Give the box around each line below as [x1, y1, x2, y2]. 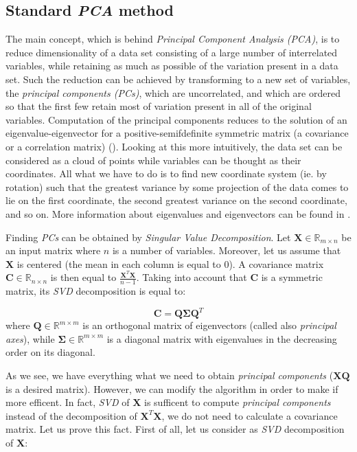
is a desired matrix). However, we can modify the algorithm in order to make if [5, 381, 338, 396]
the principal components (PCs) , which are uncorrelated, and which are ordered [5, 85, 341, 100]
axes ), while [5, 331, 55, 346]
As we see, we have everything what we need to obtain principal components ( [5, 368, 334, 383]
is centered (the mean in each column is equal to [16, 256, 221, 271]
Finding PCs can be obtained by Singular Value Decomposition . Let [5, 229, 291, 244]
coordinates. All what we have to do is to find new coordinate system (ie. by [5, 166, 327, 181]
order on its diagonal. [5, 345, 95, 359]
